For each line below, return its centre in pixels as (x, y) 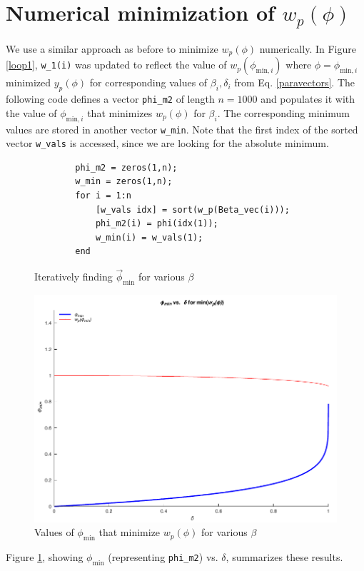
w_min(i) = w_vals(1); (149, 237)
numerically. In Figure (308, 48)
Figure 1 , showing (45, 557)
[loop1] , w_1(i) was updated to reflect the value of (116, 65)
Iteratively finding (74, 277)
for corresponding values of (148, 82)
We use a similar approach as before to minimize (112, 48)
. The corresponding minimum (283, 112)
